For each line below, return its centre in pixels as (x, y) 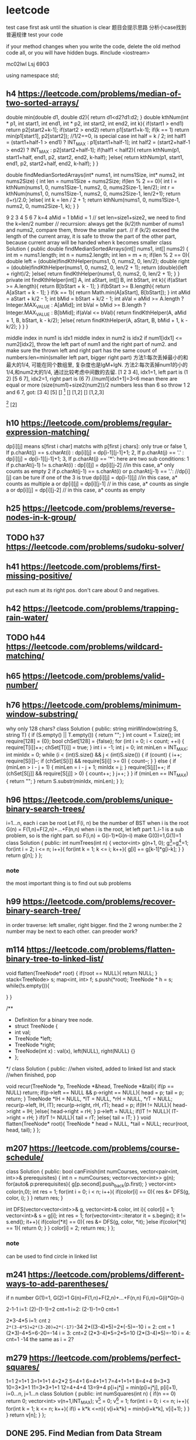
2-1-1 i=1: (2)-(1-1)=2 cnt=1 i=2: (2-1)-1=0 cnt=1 (62, 1309)
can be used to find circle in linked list (52, 1256)
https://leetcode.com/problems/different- (106, 1275)
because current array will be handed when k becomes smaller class (89, 243)
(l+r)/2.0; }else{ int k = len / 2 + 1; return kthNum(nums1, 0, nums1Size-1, (93, 200)
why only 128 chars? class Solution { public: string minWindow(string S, (92, 729)
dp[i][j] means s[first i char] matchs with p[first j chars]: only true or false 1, (97, 447)
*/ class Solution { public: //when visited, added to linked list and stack (91, 1068)
